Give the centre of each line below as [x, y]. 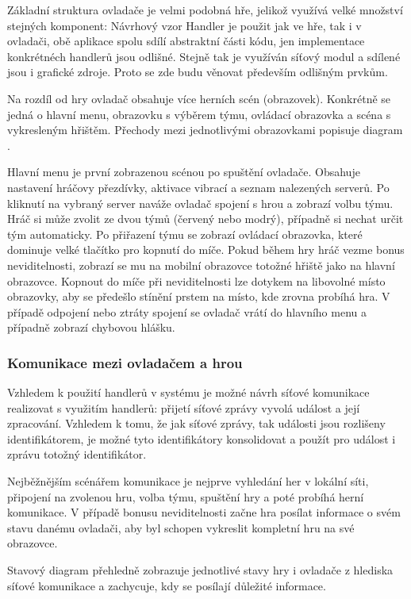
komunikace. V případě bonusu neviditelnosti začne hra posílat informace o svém [204, 512]
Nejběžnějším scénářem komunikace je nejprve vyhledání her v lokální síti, [188, 481]
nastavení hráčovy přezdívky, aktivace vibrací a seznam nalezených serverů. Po [198, 187]
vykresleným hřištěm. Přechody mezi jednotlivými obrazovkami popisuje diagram [205, 130]
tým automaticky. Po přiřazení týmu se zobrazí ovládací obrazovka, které [185, 234]
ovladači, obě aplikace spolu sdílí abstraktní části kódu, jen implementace [186, 41]
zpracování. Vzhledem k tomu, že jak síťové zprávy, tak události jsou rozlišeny [196, 423]
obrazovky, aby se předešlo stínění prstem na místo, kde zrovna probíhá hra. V [199, 296]
